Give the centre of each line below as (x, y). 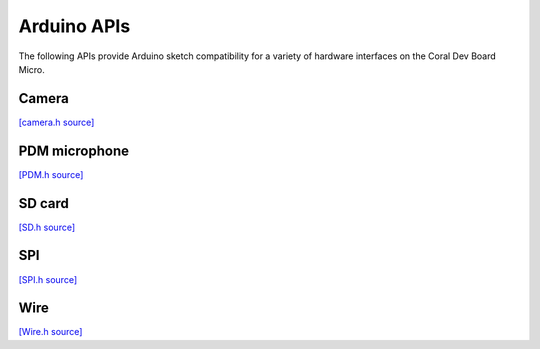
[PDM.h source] (51, 174)
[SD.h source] (47, 227)
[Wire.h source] (50, 332)
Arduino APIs (74, 26)
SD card (43, 203)
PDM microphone (74, 150)
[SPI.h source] (48, 279)
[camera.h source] (56, 122)
